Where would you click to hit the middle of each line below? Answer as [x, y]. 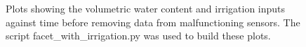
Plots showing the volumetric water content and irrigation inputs [146, 8]
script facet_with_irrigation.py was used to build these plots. [138, 36]
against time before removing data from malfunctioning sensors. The [153, 22]
